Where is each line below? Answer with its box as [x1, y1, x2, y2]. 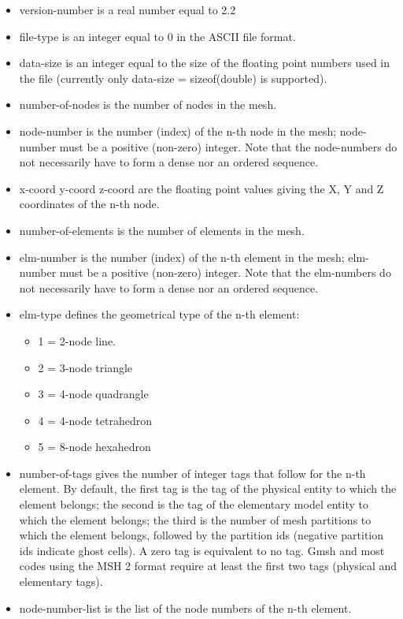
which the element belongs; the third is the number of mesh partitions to [19, 511, 372, 528]
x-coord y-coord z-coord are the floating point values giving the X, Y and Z [19, 180, 384, 196]
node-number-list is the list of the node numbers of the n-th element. [19, 599, 352, 616]
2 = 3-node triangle [38, 359, 133, 375]
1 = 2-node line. [38, 332, 116, 349]
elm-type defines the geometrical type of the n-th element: [19, 306, 300, 323]
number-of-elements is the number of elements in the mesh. [19, 222, 305, 238]
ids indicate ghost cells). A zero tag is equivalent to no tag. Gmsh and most [19, 542, 385, 558]
